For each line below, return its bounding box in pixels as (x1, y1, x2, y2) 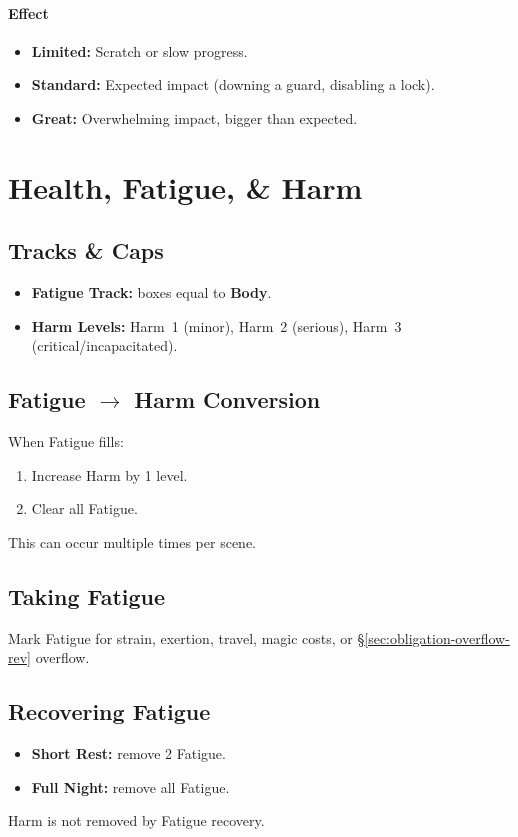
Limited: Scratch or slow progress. (31, 40, 248, 61)
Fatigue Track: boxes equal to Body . (31, 282, 272, 303)
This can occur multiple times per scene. (8, 531, 256, 552)
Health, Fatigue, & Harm (8, 166, 363, 207)
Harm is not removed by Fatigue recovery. (8, 810, 265, 831)
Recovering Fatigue (8, 696, 211, 727)
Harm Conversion (134, 384, 321, 415)
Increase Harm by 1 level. (31, 464, 188, 485)
